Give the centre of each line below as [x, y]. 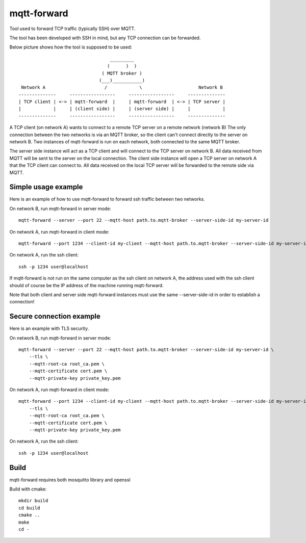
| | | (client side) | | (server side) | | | [122, 109]
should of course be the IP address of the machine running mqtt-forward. [86, 285]
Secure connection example [55, 316]
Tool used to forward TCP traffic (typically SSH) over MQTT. [72, 29]
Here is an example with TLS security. [49, 328]
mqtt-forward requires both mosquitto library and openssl [70, 480]
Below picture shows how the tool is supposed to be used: [71, 47]
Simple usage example [46, 187]
